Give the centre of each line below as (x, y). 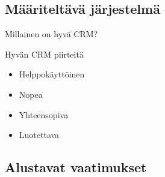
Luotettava (39, 135)
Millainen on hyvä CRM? (51, 34)
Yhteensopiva (44, 114)
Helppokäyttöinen (52, 74)
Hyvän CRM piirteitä (44, 54)
